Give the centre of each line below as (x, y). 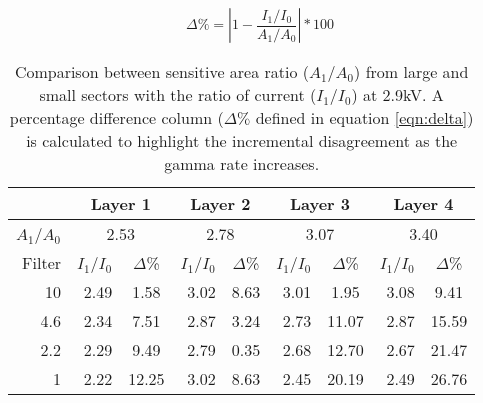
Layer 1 (120, 203)
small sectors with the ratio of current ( (178, 94)
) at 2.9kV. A (397, 94)
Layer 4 (423, 203)
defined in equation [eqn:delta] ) (364, 117)
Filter (42, 262)
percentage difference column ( (116, 117)
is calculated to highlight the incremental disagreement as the (242, 140)
